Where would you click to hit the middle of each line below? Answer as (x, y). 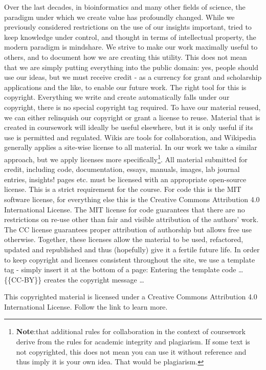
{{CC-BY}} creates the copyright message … (74, 279)
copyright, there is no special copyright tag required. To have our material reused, (132, 107)
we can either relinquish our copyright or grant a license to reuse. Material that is (132, 117)
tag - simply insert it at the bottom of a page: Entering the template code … (124, 269)
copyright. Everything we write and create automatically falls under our (117, 97)
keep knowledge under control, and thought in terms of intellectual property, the (130, 37)
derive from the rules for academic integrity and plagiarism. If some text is (133, 342)
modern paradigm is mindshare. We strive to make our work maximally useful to (131, 47)
